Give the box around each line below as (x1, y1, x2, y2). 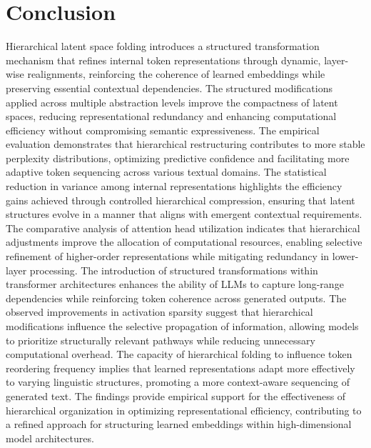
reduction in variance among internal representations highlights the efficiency (6, 179, 342, 194)
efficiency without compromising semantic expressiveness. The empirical (6, 122, 320, 137)
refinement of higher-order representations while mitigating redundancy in (6, 249, 330, 264)
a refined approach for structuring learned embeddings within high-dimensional (6, 417, 352, 432)
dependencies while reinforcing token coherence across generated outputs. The (6, 290, 347, 305)
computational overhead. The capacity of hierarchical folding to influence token (6, 347, 352, 362)
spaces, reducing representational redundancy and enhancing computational (6, 109, 337, 124)
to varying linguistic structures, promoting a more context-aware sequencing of (6, 374, 350, 389)
